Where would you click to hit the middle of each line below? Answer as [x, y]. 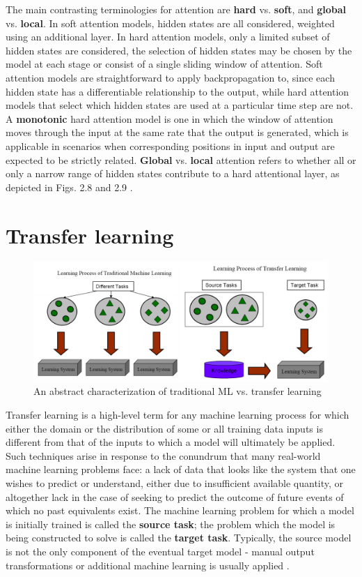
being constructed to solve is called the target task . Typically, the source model [179, 538]
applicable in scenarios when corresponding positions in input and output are [170, 145]
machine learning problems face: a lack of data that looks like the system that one [181, 469]
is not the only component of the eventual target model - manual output [160, 551]
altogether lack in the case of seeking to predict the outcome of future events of [175, 496]
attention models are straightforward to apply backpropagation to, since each [170, 77]
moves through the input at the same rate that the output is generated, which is [177, 132]
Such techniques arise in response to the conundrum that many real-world [163, 455]
